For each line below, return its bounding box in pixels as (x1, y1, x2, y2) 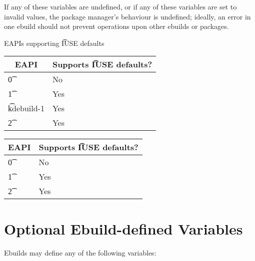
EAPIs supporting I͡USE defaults (4, 37, 104, 48)
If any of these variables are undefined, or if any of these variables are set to (4, 1, 237, 11)
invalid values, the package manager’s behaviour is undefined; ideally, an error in (4, 11, 251, 21)
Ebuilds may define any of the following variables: (4, 247, 156, 258)
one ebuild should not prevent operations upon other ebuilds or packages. (4, 21, 229, 31)
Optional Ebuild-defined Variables (4, 218, 243, 239)
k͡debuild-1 (8, 102, 44, 114)
